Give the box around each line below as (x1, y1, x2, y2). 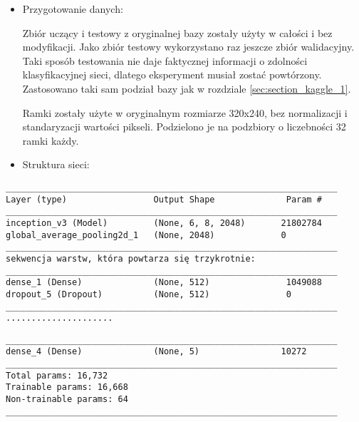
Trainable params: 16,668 (6, 382, 128, 393)
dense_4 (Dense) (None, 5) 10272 (6, 346, 307, 357)
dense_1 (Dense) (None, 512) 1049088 (6, 277, 322, 288)
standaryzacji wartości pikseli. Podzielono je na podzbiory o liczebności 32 (22, 119, 346, 134)
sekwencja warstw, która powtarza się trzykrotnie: (6, 253, 256, 264)
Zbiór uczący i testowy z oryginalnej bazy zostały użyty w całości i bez (22, 25, 333, 40)
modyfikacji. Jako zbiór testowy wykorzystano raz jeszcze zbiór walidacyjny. (22, 39, 355, 54)
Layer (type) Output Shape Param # (6, 194, 322, 205)
